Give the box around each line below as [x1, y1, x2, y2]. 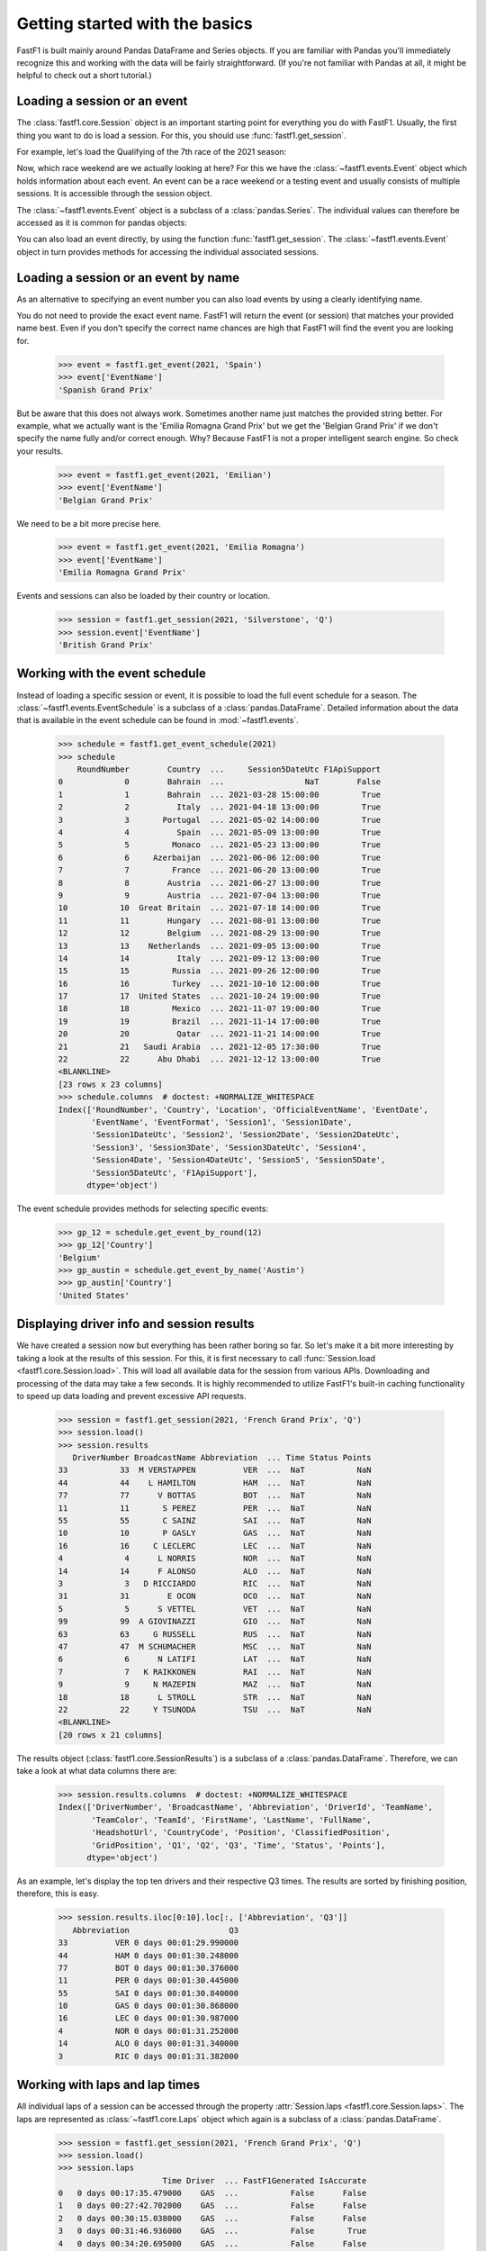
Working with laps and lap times [16, 2077, 201, 2093]
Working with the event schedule [16, 666, 207, 682]
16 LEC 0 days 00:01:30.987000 [58, 2013, 238, 2023]
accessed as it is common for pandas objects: [16, 217, 188, 228]
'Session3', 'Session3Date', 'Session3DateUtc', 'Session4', [91, 1142, 367, 1153]
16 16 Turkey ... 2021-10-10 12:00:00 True [58, 978, 382, 989]
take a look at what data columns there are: [16, 1766, 177, 1776]
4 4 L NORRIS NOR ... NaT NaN [58, 1553, 372, 1564]
